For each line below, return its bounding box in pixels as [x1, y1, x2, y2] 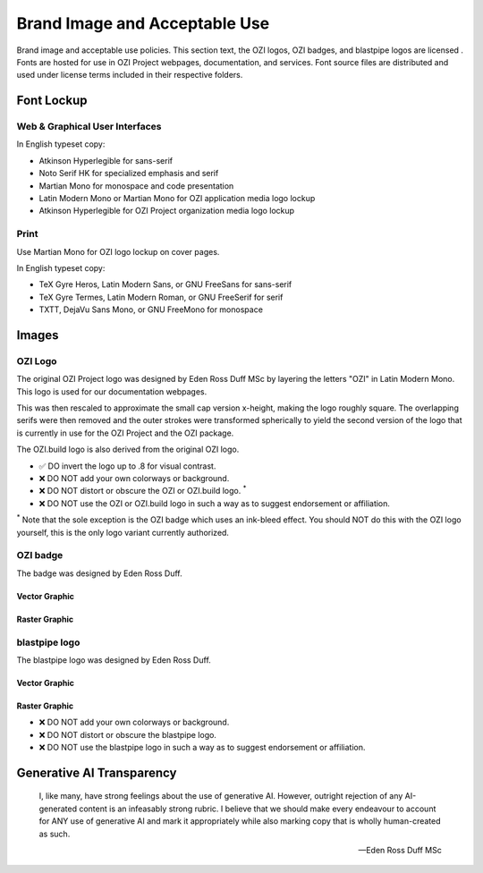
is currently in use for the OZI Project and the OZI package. [16, 428, 234, 438]
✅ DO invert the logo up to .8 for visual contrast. [38, 461, 216, 471]
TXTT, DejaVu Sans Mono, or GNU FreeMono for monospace [38, 304, 264, 315]
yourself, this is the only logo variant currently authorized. [16, 527, 230, 538]
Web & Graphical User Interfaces [16, 121, 162, 133]
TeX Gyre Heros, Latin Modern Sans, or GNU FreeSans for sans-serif [38, 279, 292, 290]
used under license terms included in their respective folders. [16, 70, 243, 81]
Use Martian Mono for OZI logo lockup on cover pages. [16, 246, 220, 257]
